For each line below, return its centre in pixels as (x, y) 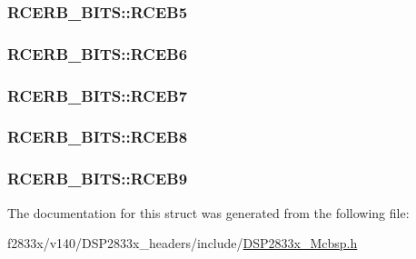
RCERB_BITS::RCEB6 (98, 53)
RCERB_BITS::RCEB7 (98, 95)
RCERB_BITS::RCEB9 (98, 179)
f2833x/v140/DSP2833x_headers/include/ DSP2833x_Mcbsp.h (183, 243)
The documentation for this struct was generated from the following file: (208, 212)
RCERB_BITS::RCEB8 (98, 137)
